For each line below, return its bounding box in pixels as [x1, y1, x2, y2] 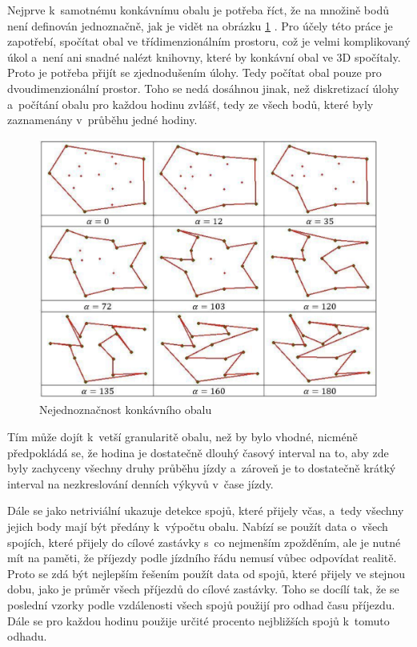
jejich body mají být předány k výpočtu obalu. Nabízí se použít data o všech [7, 518, 388, 535]
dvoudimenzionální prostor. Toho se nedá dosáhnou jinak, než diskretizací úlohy [7, 79, 399, 96]
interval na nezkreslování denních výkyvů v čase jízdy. [7, 475, 274, 492]
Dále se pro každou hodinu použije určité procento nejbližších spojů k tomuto [7, 612, 390, 629]
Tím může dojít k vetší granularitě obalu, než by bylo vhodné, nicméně [7, 428, 358, 445]
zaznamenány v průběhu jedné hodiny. [7, 111, 198, 128]
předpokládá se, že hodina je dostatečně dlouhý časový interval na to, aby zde [7, 444, 389, 460]
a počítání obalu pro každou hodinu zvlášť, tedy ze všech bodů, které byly [7, 95, 374, 112]
